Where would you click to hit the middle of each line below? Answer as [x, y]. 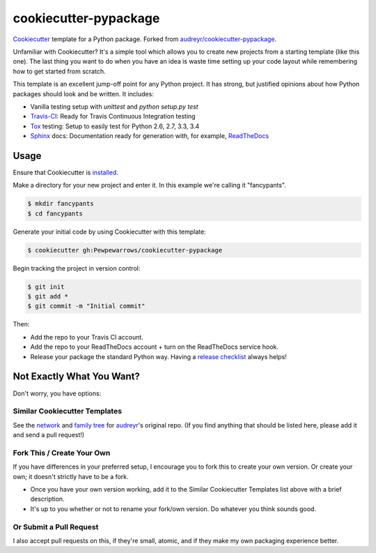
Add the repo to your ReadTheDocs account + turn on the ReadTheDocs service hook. [154, 347]
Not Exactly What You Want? [77, 377]
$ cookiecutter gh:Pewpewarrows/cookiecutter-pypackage [125, 250]
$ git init [46, 287]
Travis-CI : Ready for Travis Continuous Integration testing [113, 116]
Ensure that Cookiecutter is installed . [65, 172]
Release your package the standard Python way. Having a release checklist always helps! [158, 356]
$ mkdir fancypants [61, 204]
